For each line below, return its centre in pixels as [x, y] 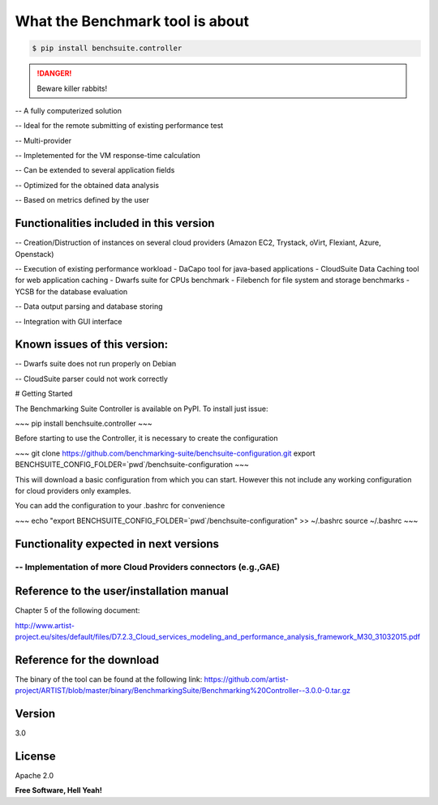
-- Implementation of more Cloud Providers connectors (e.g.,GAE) [147, 567]
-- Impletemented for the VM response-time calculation [107, 156]
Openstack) [34, 254]
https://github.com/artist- [247, 679]
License [35, 756]
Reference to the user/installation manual [122, 591]
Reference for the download [87, 659]
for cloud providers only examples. [73, 490]
